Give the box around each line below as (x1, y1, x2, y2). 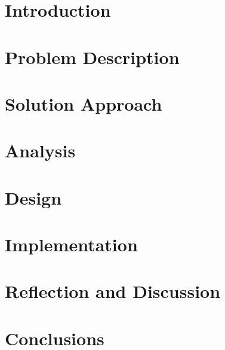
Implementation (5, 232, 138, 257)
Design (5, 185, 62, 209)
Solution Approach (5, 91, 162, 115)
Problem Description (5, 44, 180, 69)
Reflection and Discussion (5, 279, 221, 303)
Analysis (5, 138, 76, 163)
